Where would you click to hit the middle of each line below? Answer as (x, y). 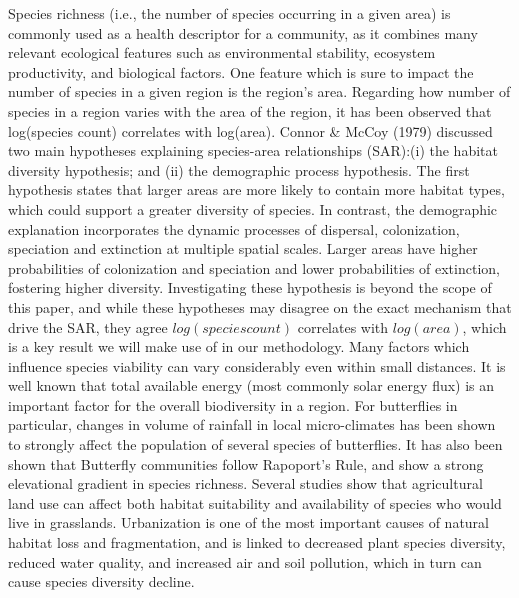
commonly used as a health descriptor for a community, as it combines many (243, 32)
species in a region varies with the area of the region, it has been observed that (250, 110)
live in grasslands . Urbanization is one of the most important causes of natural (248, 522)
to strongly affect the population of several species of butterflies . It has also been (255, 444)
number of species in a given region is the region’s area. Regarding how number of (259, 91)
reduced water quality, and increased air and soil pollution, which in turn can (245, 561)
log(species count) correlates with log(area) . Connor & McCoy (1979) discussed (250, 130)
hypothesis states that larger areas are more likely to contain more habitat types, (256, 189)
